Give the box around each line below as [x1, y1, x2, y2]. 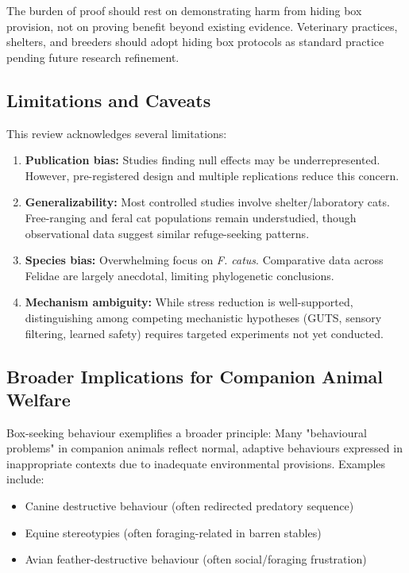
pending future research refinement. [6, 48, 179, 65]
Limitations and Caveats [6, 87, 211, 112]
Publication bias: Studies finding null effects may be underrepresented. [25, 152, 380, 168]
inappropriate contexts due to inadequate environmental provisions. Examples [6, 455, 386, 471]
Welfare [6, 386, 71, 411]
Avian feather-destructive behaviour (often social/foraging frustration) [25, 551, 367, 567]
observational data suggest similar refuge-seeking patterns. [25, 225, 310, 241]
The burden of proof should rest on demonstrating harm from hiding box [6, 2, 362, 18]
